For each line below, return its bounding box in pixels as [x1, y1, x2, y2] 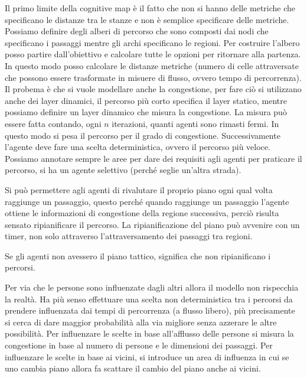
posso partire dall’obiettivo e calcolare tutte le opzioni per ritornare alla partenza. [5, 48, 301, 60]
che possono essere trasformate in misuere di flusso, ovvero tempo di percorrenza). [5, 71, 302, 83]
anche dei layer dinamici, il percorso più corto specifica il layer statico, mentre [5, 94, 287, 106]
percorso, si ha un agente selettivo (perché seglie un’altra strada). [5, 164, 241, 176]
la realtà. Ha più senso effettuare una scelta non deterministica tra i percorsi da [5, 292, 293, 305]
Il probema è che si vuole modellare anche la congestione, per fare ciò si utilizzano [5, 83, 302, 95]
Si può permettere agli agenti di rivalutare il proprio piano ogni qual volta [5, 183, 273, 195]
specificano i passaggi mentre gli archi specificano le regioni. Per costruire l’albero [5, 36, 300, 48]
